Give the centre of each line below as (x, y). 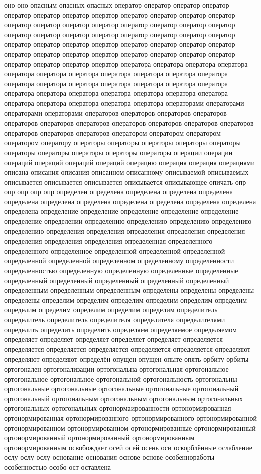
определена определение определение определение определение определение (121, 211)
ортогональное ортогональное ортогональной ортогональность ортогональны (121, 378)
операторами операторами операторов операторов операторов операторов (115, 113)
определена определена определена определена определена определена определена (130, 201)
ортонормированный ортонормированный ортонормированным (99, 438)
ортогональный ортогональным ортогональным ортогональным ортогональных (123, 398)
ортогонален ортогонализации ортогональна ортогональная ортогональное (116, 368)
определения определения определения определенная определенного (108, 241)
